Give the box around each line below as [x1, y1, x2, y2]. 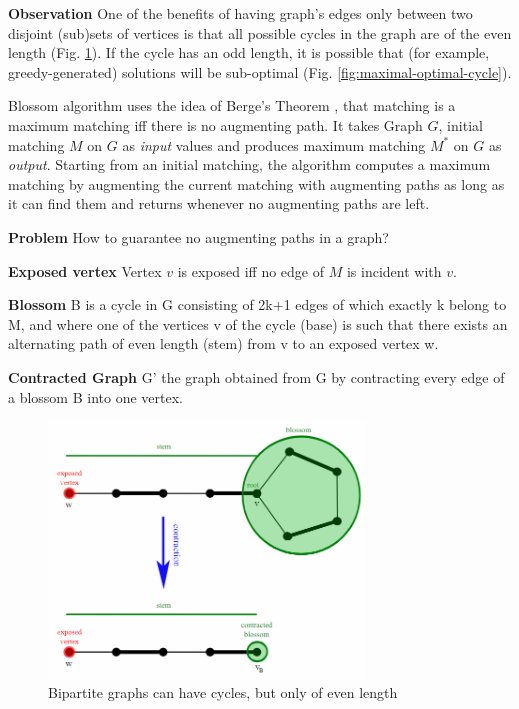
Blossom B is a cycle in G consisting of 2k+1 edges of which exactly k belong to [8, 294, 507, 315]
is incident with [346, 260, 442, 281]
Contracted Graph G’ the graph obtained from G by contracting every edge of [8, 366, 505, 387]
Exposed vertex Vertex [8, 260, 162, 281]
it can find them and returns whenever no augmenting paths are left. [8, 193, 430, 214]
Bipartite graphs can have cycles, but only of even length [48, 682, 398, 703]
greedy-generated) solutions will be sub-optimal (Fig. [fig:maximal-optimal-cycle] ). [8, 61, 512, 82]
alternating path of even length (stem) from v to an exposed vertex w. [8, 333, 439, 354]
